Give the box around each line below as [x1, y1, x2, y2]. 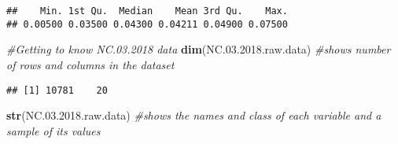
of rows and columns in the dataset [6, 56, 175, 72]
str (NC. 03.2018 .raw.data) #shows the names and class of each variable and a [6, 107, 381, 124]
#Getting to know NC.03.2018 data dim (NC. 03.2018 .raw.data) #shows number [6, 41, 391, 57]
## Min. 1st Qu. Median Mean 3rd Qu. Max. [6, 6, 288, 17]
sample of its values [6, 122, 101, 138]
